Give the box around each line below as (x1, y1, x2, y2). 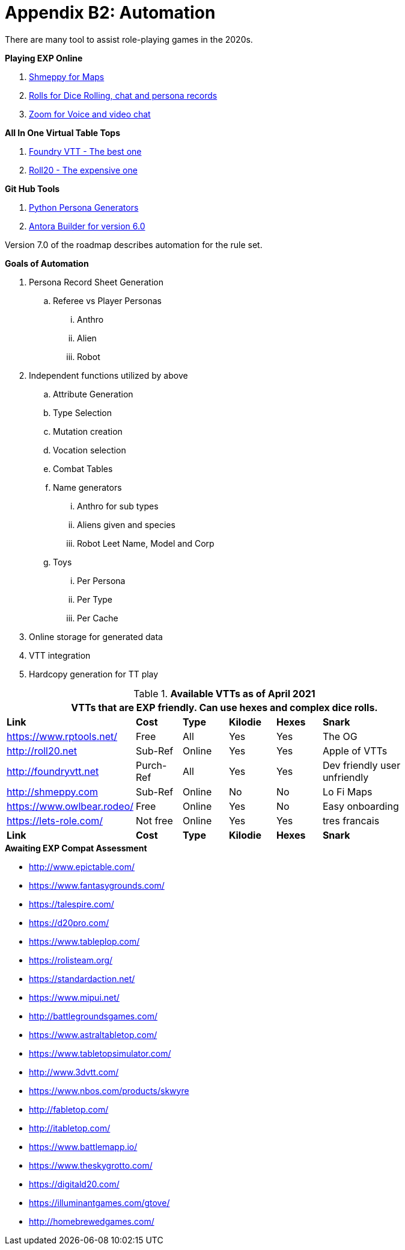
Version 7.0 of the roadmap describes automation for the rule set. (5, 239, 263, 250)
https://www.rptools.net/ (7, 730, 118, 742)
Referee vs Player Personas (53, 295, 162, 306)
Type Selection (53, 407, 112, 418)
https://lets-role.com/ (7, 814, 103, 827)
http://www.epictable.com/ (29, 861, 135, 872)
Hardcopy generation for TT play (29, 668, 159, 679)
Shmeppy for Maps (29, 71, 105, 82)
